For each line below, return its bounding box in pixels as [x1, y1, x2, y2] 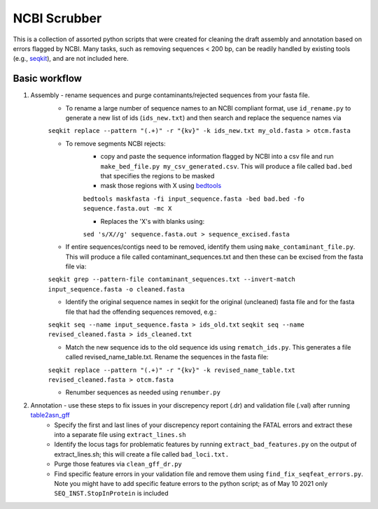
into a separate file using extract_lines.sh [54, 430, 186, 438]
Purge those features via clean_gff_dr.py [54, 460, 182, 468]
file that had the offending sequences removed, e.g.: [65, 308, 217, 316]
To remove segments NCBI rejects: [65, 139, 166, 148]
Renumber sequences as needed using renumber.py [65, 388, 220, 396]
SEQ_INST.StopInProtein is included [54, 489, 169, 498]
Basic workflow [13, 73, 82, 85]
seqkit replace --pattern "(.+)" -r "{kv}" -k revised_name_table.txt [48, 366, 295, 374]
